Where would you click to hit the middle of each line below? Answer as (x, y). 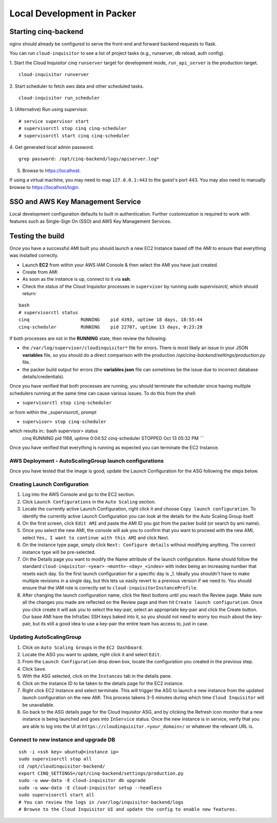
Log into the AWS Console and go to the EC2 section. (79, 494)
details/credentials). (43, 376)
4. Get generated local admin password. (52, 147)
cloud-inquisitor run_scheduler (59, 98)
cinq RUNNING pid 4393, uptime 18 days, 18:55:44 (111, 320)
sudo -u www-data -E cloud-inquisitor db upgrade (82, 781)
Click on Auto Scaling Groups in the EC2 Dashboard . (83, 647)
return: (29, 294)
